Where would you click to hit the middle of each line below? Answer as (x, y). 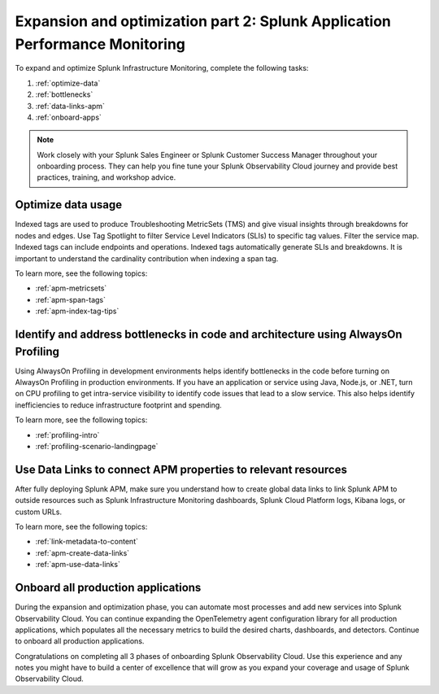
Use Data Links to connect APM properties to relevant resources (181, 469)
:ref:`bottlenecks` (64, 94)
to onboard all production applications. (80, 641)
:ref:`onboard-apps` (68, 117)
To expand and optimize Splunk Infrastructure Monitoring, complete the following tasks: (162, 68)
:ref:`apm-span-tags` (70, 299)
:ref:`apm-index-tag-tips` (77, 311)
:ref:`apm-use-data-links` (78, 565)
